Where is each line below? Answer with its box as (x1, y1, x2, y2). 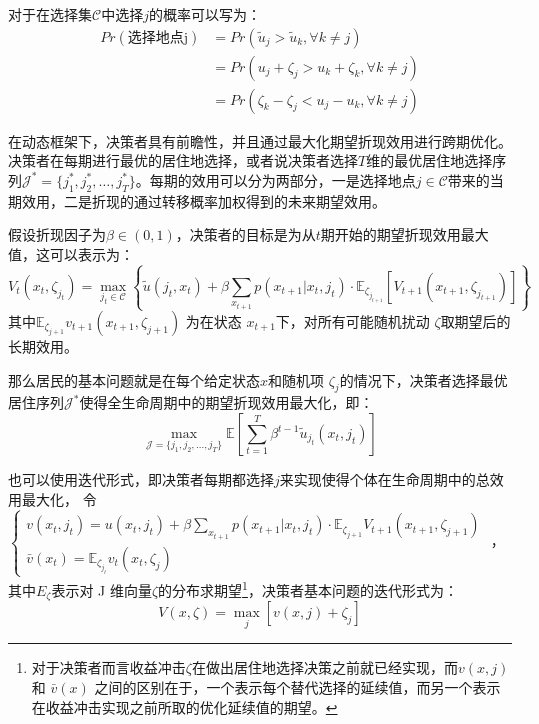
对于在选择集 (8, 4, 92, 24)
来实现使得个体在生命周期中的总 (279, 469, 490, 489)
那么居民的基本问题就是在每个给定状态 (8, 369, 260, 390)
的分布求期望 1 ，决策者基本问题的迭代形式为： (158, 576, 458, 600)
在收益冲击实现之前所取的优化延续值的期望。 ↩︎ (31, 696, 338, 717)
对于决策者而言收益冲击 (31, 657, 186, 678)
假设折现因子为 (8, 224, 106, 245)
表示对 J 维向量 (51, 579, 152, 600)
